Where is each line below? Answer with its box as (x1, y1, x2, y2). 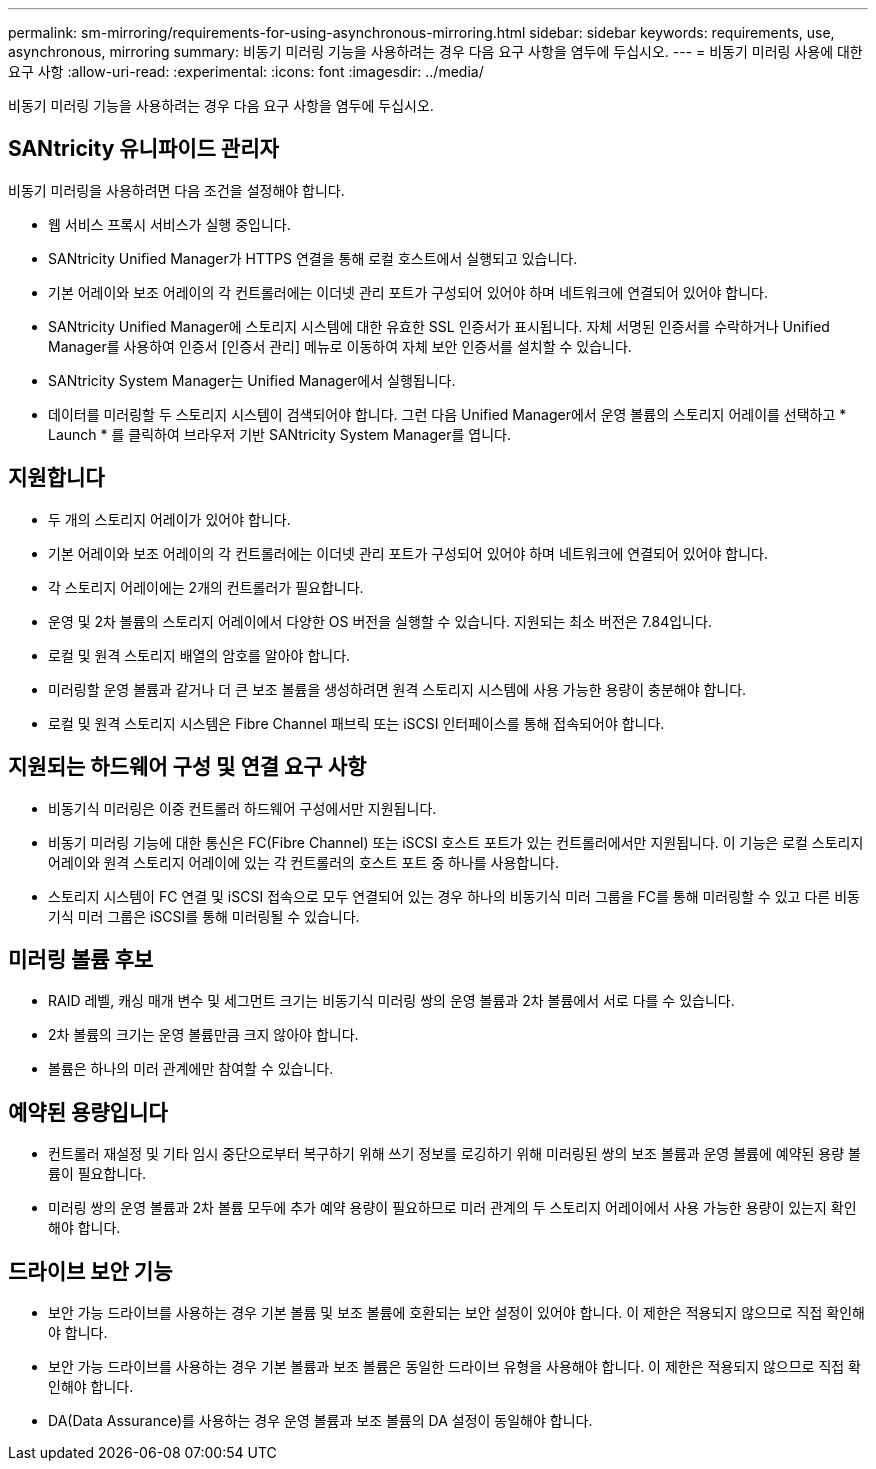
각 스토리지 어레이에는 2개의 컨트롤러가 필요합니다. (48, 578, 364, 596)
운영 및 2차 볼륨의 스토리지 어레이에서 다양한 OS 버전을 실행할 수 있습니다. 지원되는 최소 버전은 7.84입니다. (48, 612, 712, 630)
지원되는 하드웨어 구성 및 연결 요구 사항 (8, 754, 367, 780)
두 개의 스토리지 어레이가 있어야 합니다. (48, 510, 291, 528)
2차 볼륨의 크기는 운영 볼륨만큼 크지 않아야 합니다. (48, 1026, 359, 1044)
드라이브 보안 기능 (8, 1258, 173, 1284)
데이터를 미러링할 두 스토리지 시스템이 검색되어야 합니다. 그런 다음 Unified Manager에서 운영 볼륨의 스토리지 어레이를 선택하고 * (48, 405, 847, 423)
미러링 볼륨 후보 (8, 946, 154, 972)
